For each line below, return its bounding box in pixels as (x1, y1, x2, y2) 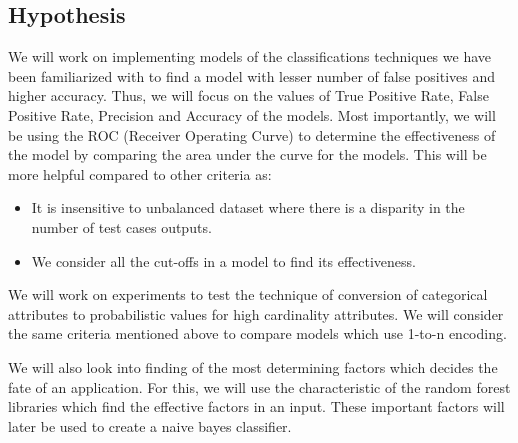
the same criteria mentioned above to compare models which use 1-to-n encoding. (8, 323, 507, 344)
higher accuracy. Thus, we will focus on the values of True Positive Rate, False (8, 85, 489, 106)
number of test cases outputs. (31, 216, 212, 237)
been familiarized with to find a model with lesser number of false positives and (8, 65, 496, 86)
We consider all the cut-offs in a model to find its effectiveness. (31, 250, 416, 271)
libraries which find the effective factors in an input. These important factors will (8, 396, 505, 417)
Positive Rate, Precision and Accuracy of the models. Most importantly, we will (8, 104, 496, 125)
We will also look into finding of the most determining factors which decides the (8, 356, 498, 377)
